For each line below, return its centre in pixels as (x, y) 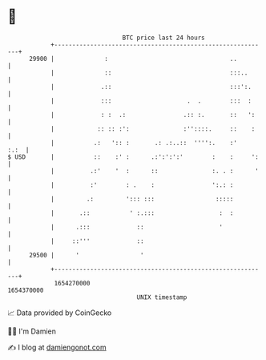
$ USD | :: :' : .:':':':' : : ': (133, 157)
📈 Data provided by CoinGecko (60, 313)
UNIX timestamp (162, 297)
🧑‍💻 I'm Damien (32, 331)
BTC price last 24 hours (163, 38)
